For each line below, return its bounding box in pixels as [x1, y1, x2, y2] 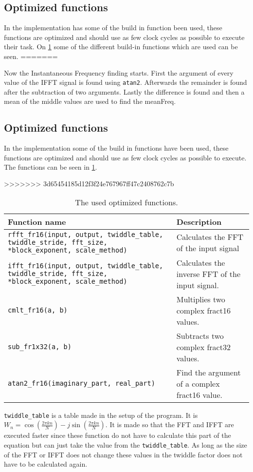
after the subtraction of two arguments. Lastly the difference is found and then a [4, 86, 245, 97]
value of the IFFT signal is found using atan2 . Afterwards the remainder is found [4, 77, 247, 87]
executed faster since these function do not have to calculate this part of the [4, 430, 231, 440]
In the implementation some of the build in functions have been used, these [4, 143, 229, 153]
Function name [8, 216, 66, 227]
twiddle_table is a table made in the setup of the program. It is [4, 410, 198, 420]
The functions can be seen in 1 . [4, 162, 97, 172]
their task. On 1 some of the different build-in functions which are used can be [4, 41, 238, 52]
